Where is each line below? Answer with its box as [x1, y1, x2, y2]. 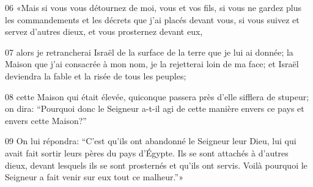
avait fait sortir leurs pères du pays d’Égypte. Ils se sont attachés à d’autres [5, 146, 289, 159]
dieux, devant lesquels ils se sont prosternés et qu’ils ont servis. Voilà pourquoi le [5, 158, 307, 171]
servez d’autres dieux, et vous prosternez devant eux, [5, 25, 203, 38]
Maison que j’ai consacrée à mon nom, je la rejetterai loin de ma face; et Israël [5, 57, 299, 70]
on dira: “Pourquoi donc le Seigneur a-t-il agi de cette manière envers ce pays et [5, 102, 304, 115]
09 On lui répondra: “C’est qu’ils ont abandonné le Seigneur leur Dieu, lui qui [5, 134, 296, 147]
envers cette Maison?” [5, 114, 87, 127]
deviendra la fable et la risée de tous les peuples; [5, 69, 186, 82]
